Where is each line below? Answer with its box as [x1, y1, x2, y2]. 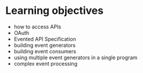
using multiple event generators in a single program [13, 54, 138, 61]
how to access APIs [13, 23, 62, 30]
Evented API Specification [13, 35, 76, 42]
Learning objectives [5, 4, 104, 17]
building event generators [13, 42, 76, 49]
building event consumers [13, 48, 77, 54]
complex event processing [13, 60, 78, 67]
